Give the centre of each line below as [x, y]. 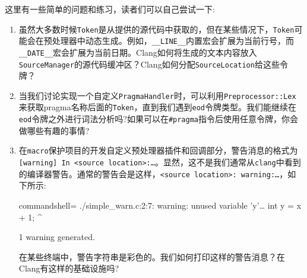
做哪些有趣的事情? [54, 130]
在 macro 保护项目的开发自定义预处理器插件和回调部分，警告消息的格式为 [158, 150]
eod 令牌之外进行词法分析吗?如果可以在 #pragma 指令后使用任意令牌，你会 [159, 119]
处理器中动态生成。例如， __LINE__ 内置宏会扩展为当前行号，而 [173, 41]
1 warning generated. [57, 237]
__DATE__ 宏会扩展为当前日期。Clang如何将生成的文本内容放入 [138, 52]
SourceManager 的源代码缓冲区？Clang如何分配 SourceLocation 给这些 [149, 64]
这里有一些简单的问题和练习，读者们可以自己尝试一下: [110, 9]
